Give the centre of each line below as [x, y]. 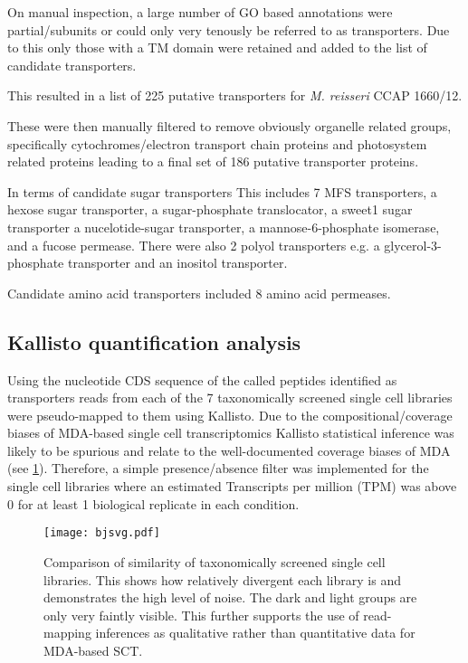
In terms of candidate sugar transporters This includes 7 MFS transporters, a [222, 191]
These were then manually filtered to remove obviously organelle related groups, [229, 125]
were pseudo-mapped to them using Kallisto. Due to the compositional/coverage [230, 415]
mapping [67, 633]
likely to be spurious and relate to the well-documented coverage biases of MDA [229, 450]
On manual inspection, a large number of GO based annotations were [200, 12]
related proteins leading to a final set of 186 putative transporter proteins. [213, 161]
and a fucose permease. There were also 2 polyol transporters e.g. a [194, 245]
